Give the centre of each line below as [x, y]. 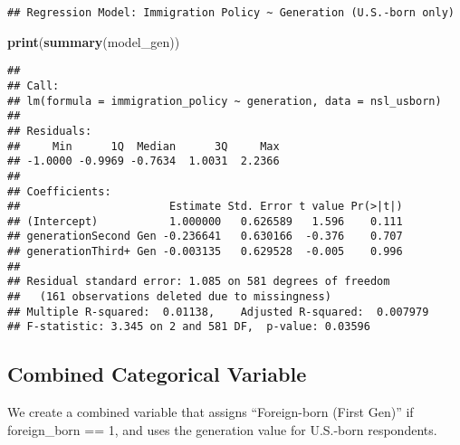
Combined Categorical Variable [157, 374]
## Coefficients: [59, 191]
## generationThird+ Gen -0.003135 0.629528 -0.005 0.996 [205, 252]
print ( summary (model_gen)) [94, 41]
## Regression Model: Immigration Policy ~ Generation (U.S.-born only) [231, 13]
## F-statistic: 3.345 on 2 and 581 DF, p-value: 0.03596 [189, 327]
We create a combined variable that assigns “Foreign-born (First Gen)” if [211, 412]
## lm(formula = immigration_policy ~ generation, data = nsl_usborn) [225, 101]
